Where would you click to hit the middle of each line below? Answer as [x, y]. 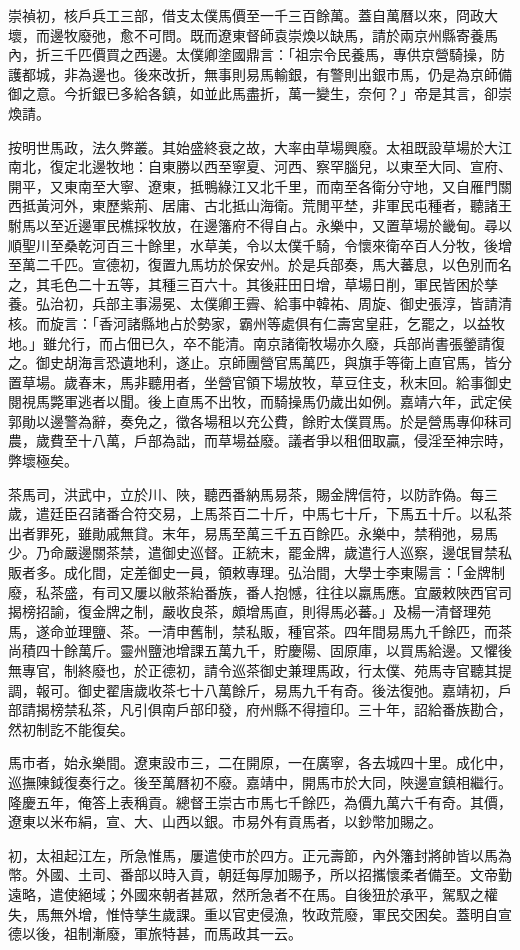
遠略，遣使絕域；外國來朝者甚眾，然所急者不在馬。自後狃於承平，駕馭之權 [253, 893]
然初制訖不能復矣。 [71, 728]
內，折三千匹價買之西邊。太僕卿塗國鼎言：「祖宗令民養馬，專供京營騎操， [249, 54]
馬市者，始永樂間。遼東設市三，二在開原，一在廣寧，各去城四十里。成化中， [260, 762]
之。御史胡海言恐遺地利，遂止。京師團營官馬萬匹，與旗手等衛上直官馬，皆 [253, 362]
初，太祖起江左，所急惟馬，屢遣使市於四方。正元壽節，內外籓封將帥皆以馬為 [260, 854]
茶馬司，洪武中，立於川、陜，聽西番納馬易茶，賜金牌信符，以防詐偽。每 [246, 493]
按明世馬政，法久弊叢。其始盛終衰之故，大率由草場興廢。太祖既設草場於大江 [260, 146]
